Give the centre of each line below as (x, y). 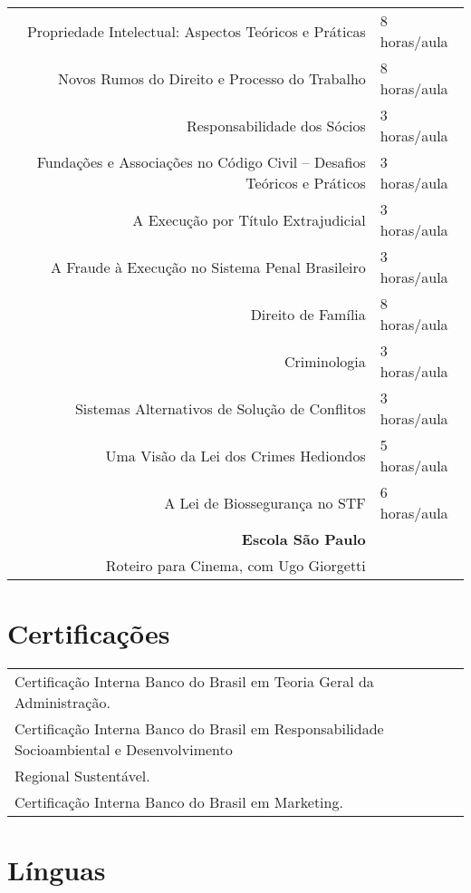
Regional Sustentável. (82, 776)
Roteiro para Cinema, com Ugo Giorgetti (235, 565)
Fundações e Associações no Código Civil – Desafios (201, 162)
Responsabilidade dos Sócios (276, 125)
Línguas (57, 870)
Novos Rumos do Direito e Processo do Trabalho (212, 78)
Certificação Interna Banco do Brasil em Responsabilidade (199, 729)
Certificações (89, 633)
